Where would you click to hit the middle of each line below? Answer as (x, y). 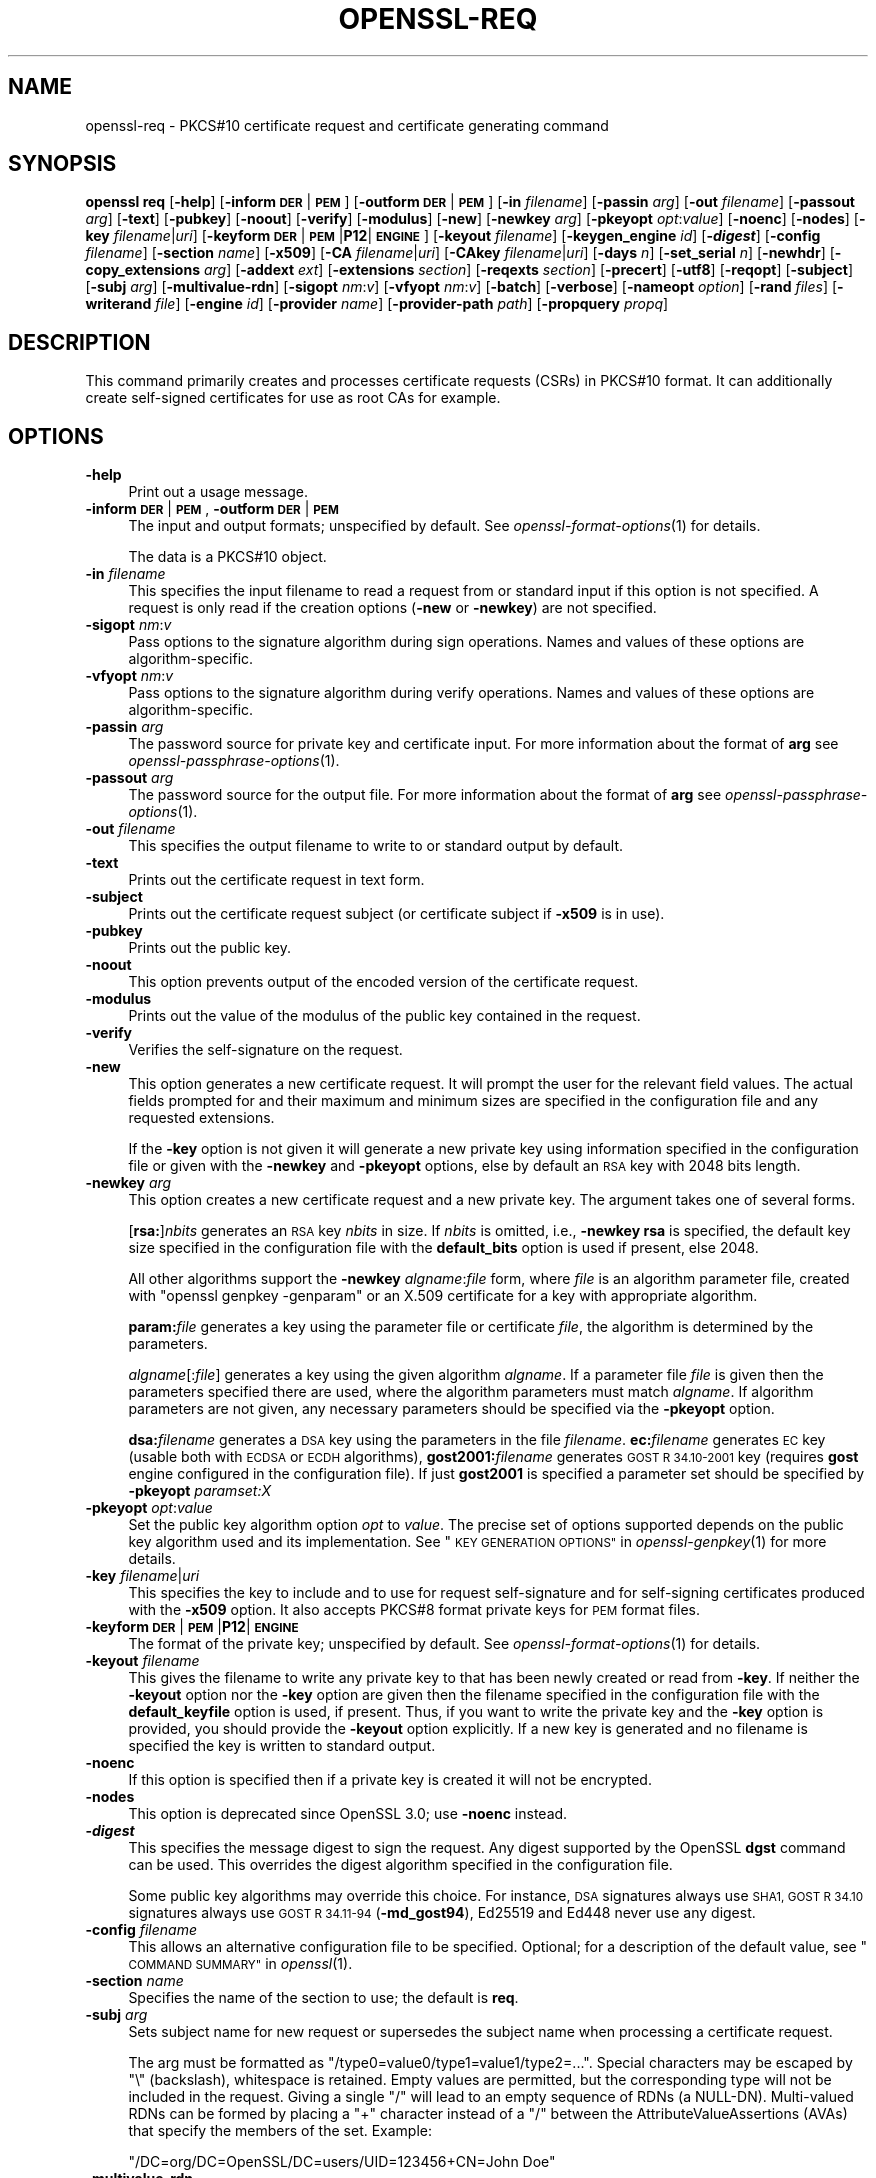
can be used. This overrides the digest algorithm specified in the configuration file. (400, 1865)
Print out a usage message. (218, 492)
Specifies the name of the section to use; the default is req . (323, 1998)
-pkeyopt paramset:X (200, 1491)
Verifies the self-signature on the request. (265, 1050)
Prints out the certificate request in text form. (276, 880)
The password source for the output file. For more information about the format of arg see (425, 795)
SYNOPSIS (62, 164)
